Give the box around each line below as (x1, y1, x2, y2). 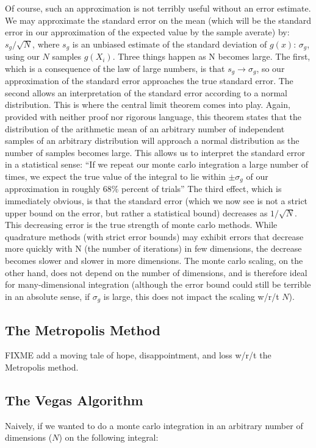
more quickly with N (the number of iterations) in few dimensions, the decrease (5, 242, 302, 255)
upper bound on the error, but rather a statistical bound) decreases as (5, 206, 268, 219)
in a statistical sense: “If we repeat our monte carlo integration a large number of (5, 158, 309, 171)
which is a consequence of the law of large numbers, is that (5, 62, 225, 74)
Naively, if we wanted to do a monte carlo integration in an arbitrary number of (5, 419, 303, 432)
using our (5, 50, 40, 63)
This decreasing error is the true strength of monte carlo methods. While (5, 218, 278, 231)
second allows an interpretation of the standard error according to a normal (5, 86, 287, 99)
